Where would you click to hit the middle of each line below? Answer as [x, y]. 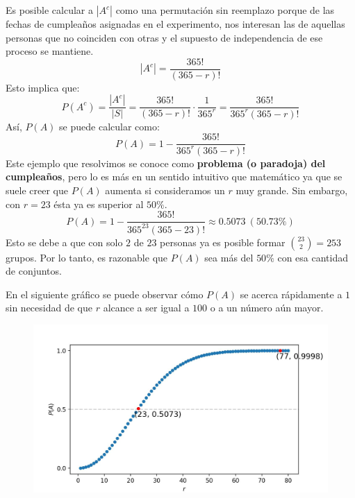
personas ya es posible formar [223, 242]
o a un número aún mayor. [267, 308]
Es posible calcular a [49, 10]
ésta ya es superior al [99, 204]
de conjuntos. [34, 271]
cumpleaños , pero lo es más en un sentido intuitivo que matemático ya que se [174, 177]
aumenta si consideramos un [165, 190]
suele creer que [37, 190]
